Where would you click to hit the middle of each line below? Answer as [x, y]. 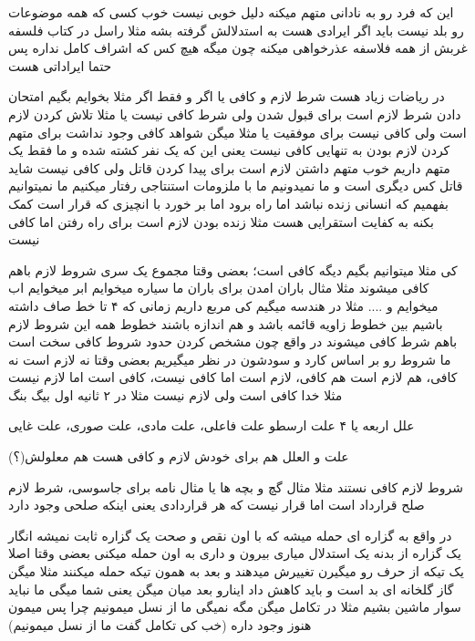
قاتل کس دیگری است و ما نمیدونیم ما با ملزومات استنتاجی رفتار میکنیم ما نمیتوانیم [236, 186]
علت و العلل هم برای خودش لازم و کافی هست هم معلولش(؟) [179, 456]
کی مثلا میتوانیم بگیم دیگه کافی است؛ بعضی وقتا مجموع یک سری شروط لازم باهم [233, 269]
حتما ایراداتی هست [60, 65]
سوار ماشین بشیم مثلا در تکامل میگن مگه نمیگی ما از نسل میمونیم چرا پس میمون [235, 607]
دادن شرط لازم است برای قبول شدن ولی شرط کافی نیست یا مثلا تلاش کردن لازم [235, 114]
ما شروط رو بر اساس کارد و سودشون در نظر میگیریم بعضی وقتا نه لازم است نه [230, 359]
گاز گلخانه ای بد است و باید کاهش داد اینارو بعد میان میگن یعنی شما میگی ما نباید [231, 589]
